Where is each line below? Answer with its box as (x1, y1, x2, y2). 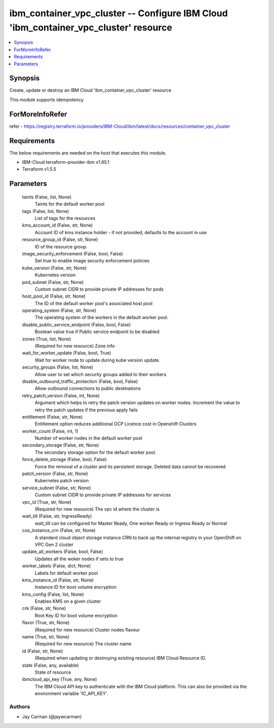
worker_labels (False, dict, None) (22, 563, 91, 569)
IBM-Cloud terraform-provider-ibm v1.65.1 (22, 159, 110, 165)
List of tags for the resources (35, 215, 96, 221)
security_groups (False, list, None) (22, 364, 93, 370)
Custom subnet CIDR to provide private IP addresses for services (35, 492, 171, 498)
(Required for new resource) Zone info (35, 343, 115, 349)
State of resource (35, 669, 72, 675)
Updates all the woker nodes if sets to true (35, 556, 124, 562)
